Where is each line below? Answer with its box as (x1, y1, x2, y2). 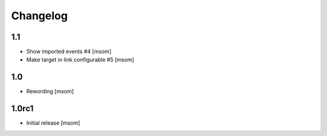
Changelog (11, 9, 68, 22)
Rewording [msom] (26, 88, 74, 95)
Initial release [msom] (26, 119, 81, 126)
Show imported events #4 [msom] (26, 48, 112, 55)
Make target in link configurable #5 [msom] (26, 56, 134, 63)
